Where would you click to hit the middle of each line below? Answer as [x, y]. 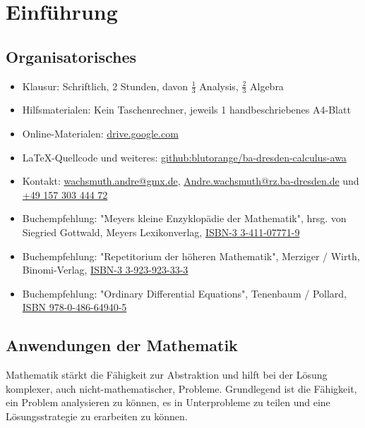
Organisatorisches [71, 56]
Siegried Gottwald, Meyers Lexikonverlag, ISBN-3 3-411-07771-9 [161, 232]
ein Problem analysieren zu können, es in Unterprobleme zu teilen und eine [168, 402]
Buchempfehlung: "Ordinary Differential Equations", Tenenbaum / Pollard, [184, 293]
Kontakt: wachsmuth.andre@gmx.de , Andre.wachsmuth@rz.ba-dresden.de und [191, 181]
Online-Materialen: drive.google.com [100, 133]
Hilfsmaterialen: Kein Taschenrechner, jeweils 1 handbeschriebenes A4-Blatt [186, 110]
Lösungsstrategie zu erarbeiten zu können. [97, 416]
